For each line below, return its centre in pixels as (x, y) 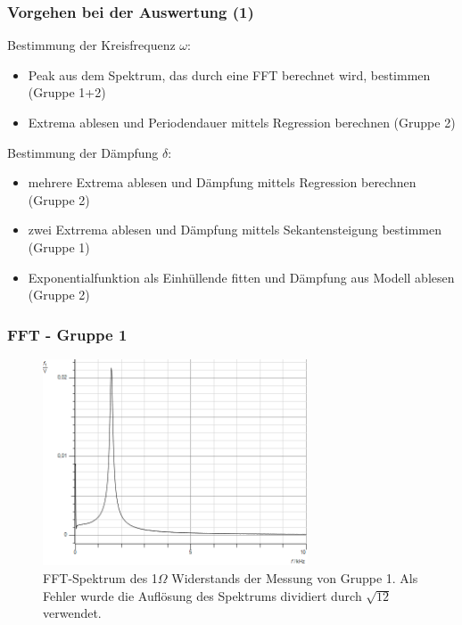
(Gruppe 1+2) (67, 92)
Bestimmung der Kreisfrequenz (91, 45)
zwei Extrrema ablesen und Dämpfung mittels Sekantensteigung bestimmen (235, 230)
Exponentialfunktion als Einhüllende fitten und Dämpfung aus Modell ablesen (241, 277)
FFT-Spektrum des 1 (100, 577)
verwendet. (72, 613)
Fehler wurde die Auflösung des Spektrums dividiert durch (202, 595)
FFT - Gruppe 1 (67, 334)
